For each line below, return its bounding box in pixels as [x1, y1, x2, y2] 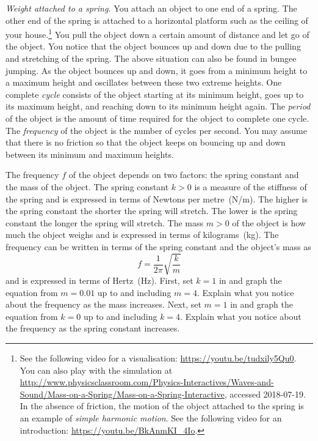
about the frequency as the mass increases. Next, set [5, 298, 201, 311]
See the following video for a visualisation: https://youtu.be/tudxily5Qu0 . [20, 352, 297, 365]
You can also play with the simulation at [20, 363, 173, 376]
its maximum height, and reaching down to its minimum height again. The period [5, 100, 311, 113]
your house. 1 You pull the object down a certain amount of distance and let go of [5, 26, 309, 40]
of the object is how [232, 216, 306, 229]
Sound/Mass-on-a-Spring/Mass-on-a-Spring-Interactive [20, 387, 225, 400]
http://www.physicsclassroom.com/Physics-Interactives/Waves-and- [20, 376, 274, 388]
